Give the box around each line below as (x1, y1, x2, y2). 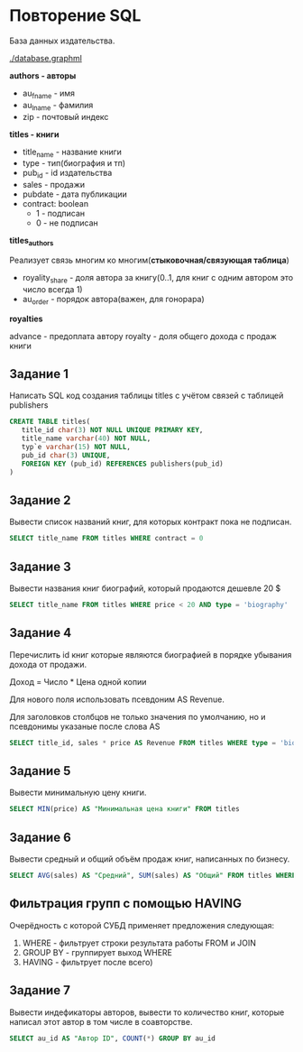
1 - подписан (35, 208, 86, 219)
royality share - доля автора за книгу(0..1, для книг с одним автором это (22, 272, 294, 285)
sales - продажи (22, 180, 86, 190)
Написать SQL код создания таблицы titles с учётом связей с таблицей (9, 390, 284, 401)
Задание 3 (9, 558, 71, 574)
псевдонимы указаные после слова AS (9, 721, 161, 732)
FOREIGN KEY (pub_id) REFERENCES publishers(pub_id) (21, 459, 224, 468)
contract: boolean (22, 198, 88, 209)
